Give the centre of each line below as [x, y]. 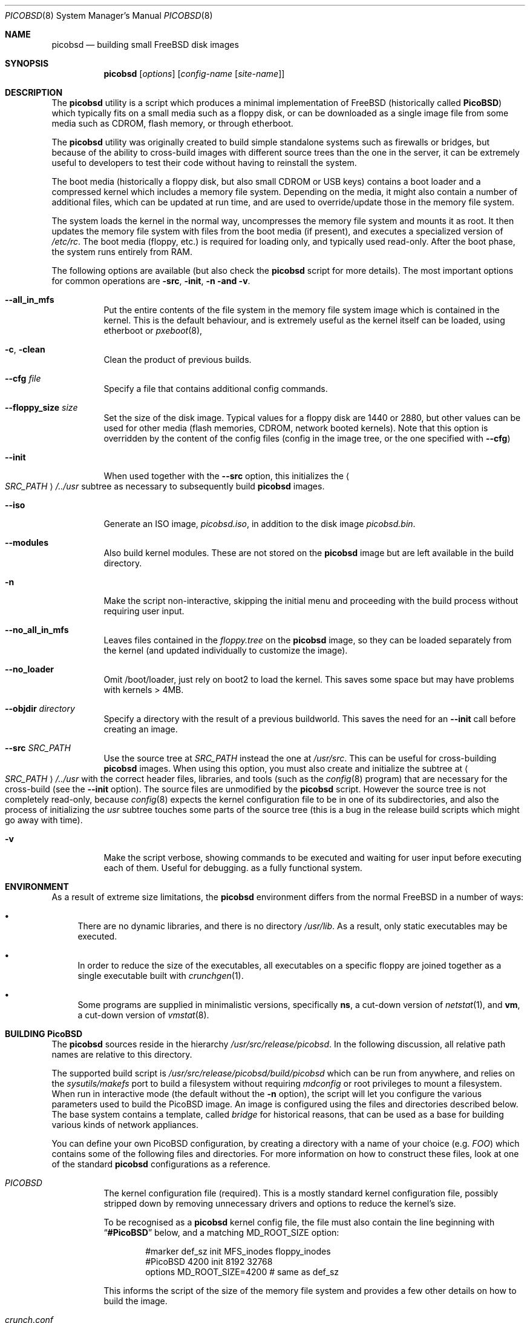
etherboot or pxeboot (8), [153, 330]
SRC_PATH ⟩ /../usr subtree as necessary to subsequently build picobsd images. [165, 486]
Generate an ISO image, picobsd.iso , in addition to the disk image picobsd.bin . [260, 524]
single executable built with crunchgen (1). [161, 976]
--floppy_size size [41, 407]
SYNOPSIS [27, 63]
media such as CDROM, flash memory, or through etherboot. [172, 123]
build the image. [136, 1301]
